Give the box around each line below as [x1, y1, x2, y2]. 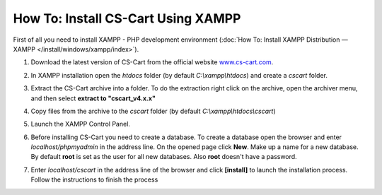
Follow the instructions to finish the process [30, 175, 158, 184]
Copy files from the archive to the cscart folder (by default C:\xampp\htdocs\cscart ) [30, 107, 276, 115]
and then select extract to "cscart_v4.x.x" [30, 94, 156, 102]
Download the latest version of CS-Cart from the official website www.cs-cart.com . [30, 58, 274, 66]
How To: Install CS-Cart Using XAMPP [13, 11, 241, 26]
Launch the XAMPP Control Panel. [30, 120, 131, 129]
